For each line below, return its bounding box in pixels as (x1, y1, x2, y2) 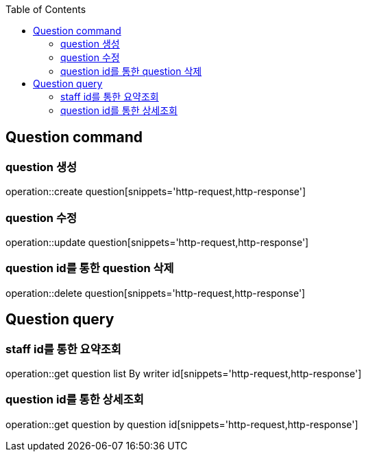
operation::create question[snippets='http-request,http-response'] (5, 186, 306, 198)
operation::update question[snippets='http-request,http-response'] (5, 236, 309, 248)
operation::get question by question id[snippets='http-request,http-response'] (5, 418, 358, 430)
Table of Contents (5, 3, 86, 15)
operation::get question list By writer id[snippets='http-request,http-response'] (5, 367, 362, 379)
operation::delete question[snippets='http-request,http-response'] (5, 287, 306, 299)
